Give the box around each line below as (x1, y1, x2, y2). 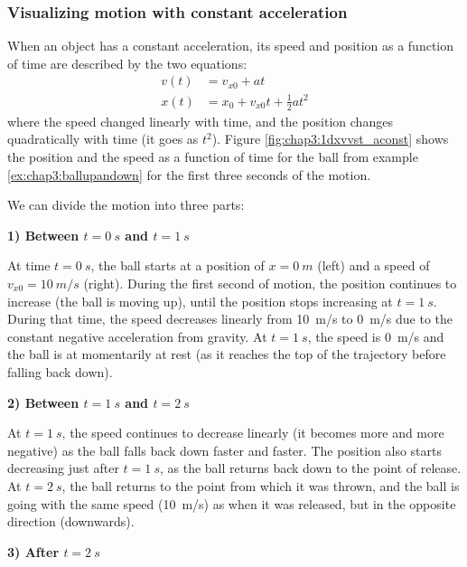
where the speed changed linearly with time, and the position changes (7, 111, 393, 130)
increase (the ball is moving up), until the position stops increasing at (7, 291, 393, 310)
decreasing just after (7, 458, 119, 477)
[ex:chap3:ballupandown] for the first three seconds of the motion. (7, 165, 371, 184)
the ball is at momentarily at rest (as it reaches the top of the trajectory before (7, 345, 446, 364)
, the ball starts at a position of (90, 256, 265, 275)
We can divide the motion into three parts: (7, 195, 245, 214)
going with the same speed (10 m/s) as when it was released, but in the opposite (7, 494, 456, 513)
